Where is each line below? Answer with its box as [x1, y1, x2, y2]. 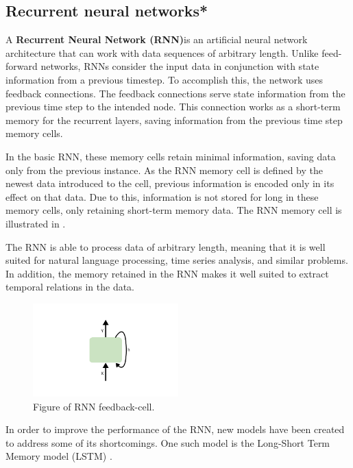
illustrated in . [5, 216, 66, 230]
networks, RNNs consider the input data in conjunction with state [40, 59, 319, 73]
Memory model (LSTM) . [5, 449, 112, 463]
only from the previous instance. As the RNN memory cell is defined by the [5, 162, 323, 177]
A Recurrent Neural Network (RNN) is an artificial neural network [5, 32, 308, 47]
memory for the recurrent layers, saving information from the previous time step [5, 112, 343, 127]
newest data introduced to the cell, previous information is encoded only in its [5, 176, 334, 190]
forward [5, 59, 38, 73]
